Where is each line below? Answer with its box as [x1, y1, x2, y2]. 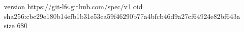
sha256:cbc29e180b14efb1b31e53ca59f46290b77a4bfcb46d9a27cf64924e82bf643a [4, 11, 241, 21]
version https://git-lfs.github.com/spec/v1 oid [4, 1, 143, 11]
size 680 [4, 20, 28, 31]
